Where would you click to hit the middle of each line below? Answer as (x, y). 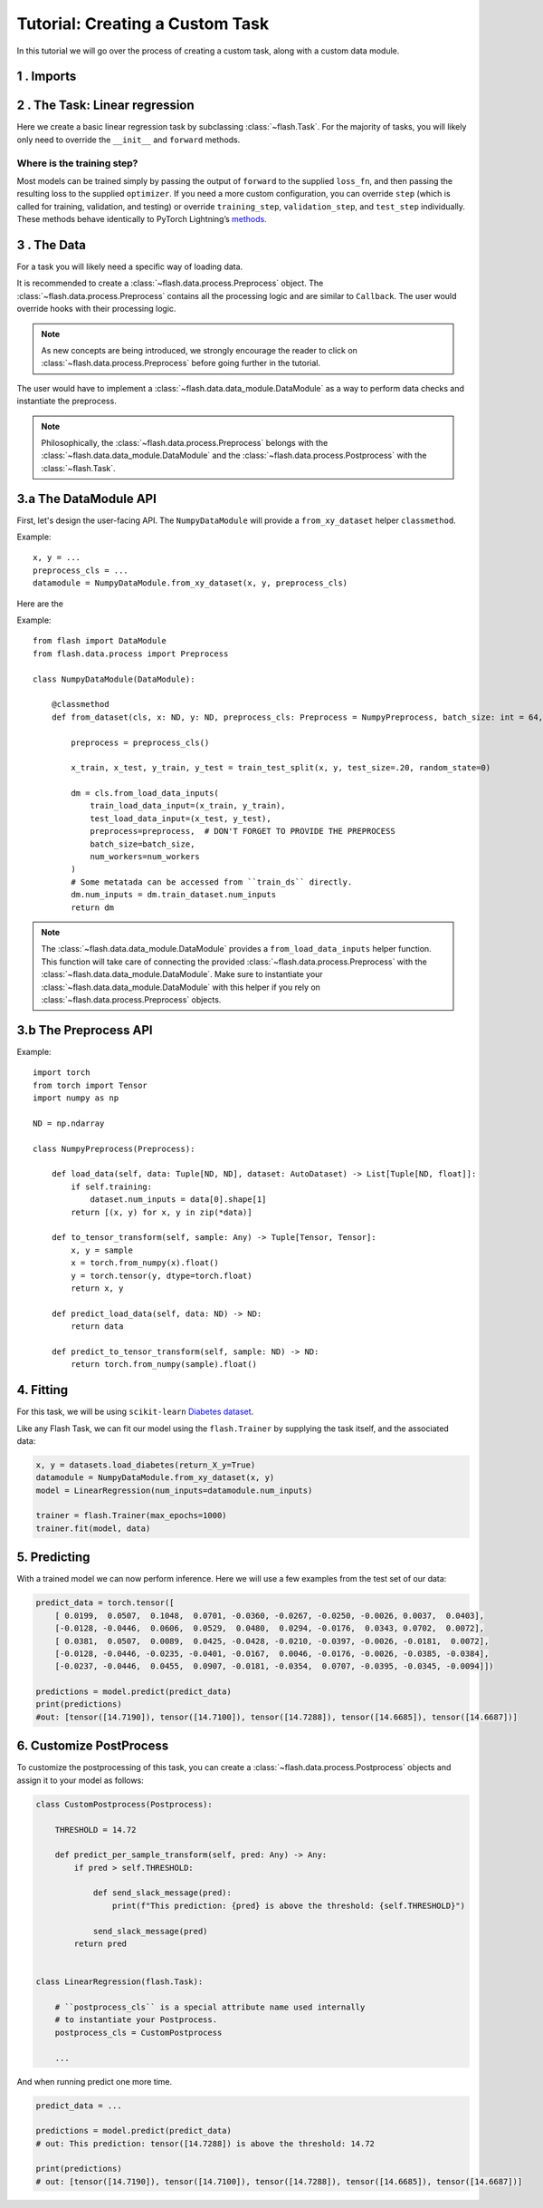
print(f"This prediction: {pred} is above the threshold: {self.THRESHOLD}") (289, 1905)
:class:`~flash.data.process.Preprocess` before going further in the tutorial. (181, 363)
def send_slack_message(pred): (162, 1893)
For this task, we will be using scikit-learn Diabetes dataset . (135, 1412)
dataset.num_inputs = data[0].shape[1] (178, 1200)
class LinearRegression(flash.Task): (119, 1982)
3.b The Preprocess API (85, 1030)
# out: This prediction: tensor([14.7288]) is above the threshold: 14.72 (205, 2143)
